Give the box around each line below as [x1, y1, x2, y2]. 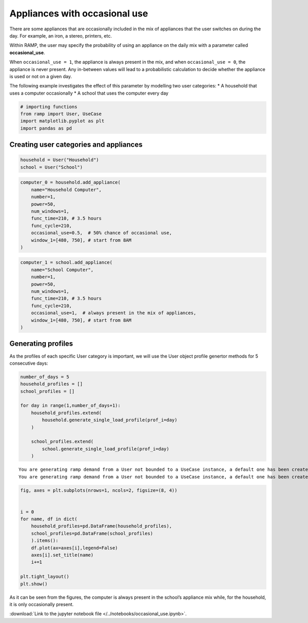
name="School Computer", [31, 266, 94, 273]
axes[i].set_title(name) [31, 552, 94, 558]
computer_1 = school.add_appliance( [20, 260, 113, 265]
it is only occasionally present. [9, 601, 74, 607]
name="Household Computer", [31, 187, 102, 192]
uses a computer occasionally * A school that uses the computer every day [9, 90, 169, 96]
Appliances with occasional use [9, 8, 148, 19]
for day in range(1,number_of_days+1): [20, 403, 121, 408]
